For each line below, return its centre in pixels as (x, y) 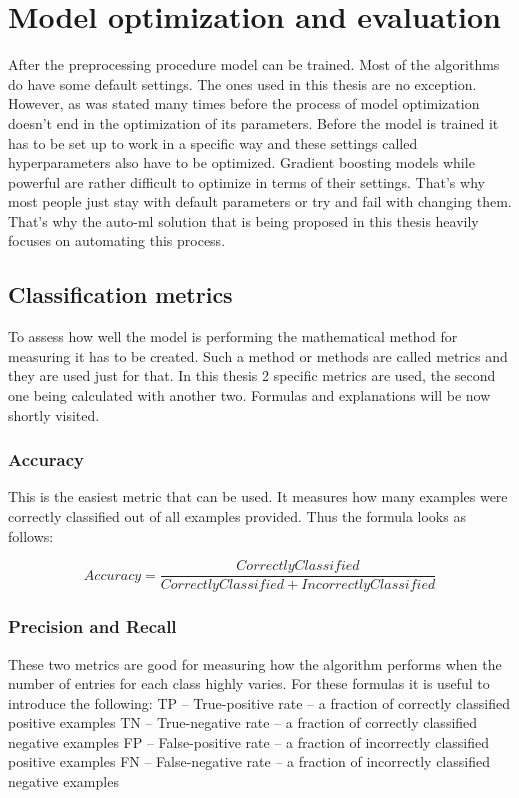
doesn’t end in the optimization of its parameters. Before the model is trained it (253, 122)
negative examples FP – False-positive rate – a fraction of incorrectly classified (248, 741)
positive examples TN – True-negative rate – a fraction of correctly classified (243, 722)
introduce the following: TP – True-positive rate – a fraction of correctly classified (259, 702)
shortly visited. (54, 414)
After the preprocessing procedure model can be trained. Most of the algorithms (254, 64)
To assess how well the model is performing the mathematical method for (233, 336)
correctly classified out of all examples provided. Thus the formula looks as (237, 516)
